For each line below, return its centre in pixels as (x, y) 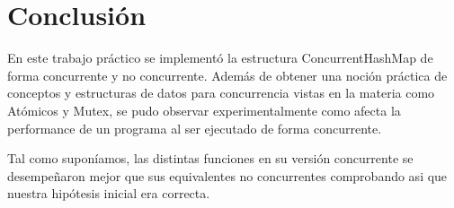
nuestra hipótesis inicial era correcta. (109, 193)
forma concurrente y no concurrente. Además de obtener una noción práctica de (227, 75)
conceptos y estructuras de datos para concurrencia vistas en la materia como (221, 93)
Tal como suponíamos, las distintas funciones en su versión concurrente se (210, 158)
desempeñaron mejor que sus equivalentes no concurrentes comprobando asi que (227, 175)
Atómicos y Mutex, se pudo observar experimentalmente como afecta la (204, 110)
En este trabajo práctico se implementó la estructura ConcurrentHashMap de (220, 58)
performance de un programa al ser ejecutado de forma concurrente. (195, 128)
